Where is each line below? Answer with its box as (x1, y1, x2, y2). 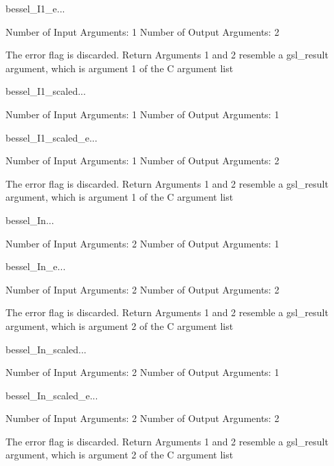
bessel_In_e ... (5, 259, 66, 274)
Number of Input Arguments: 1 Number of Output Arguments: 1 (5, 107, 280, 121)
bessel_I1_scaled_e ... (5, 130, 98, 144)
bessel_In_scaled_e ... (5, 388, 98, 402)
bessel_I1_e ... (5, 1, 65, 15)
